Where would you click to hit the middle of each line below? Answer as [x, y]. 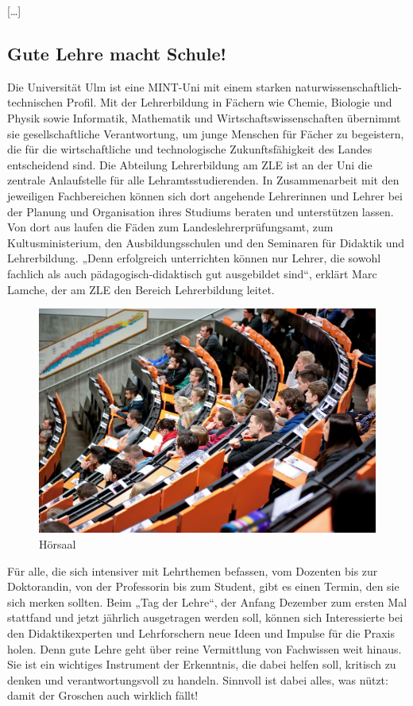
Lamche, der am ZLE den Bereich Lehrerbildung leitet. [141, 289]
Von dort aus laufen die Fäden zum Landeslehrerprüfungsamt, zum [170, 227]
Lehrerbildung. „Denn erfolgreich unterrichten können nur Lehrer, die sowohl [194, 258]
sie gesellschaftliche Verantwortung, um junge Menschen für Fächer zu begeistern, [206, 133]
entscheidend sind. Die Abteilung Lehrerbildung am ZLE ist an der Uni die [190, 164]
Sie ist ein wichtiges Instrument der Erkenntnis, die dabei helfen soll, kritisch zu [202, 664]
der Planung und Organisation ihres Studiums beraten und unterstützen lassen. [201, 211]
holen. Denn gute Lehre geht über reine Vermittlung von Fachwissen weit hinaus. [205, 648]
